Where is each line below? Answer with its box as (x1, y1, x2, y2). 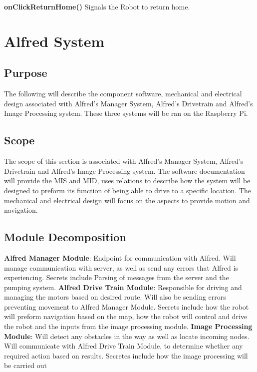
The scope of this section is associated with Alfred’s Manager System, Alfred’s (4, 156, 244, 166)
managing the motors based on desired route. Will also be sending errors (4, 292, 226, 302)
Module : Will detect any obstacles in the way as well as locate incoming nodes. (4, 331, 250, 341)
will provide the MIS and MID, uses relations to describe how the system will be (4, 175, 251, 186)
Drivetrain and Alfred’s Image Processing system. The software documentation (4, 165, 245, 176)
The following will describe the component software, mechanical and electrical (4, 88, 242, 99)
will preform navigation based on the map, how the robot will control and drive (4, 311, 248, 322)
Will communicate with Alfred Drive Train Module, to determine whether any (4, 341, 243, 351)
